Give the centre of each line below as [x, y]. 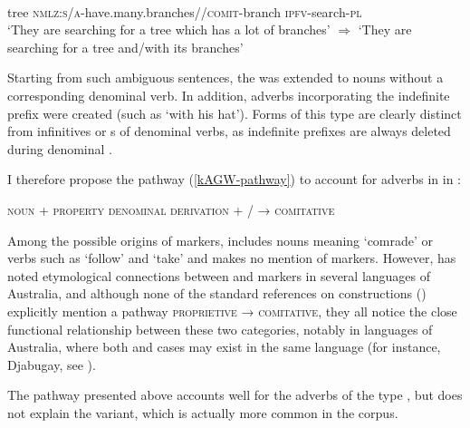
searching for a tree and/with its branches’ [125, 47]
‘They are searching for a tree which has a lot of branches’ [169, 29]
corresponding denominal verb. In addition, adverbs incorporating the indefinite [229, 95]
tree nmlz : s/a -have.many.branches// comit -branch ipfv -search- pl [185, 11]
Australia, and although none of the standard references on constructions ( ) [217, 293]
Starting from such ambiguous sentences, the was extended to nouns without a [225, 78]
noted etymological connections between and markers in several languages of [219, 275]
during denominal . [60, 148]
